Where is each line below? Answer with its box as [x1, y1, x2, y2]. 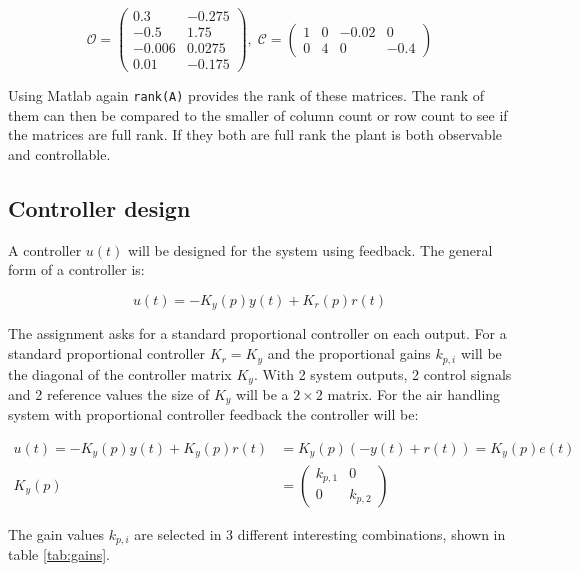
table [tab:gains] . [8, 543, 111, 564]
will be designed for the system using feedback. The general [128, 239, 493, 260]
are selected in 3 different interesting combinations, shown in [134, 523, 506, 544]
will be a [236, 383, 289, 404]
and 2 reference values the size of [8, 383, 210, 404]
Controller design [8, 193, 191, 224]
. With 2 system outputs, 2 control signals [253, 363, 512, 384]
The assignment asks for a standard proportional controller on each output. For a [8, 323, 507, 344]
